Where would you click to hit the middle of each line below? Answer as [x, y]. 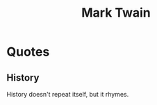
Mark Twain [116, 13]
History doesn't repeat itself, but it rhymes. [68, 94]
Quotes [28, 52]
